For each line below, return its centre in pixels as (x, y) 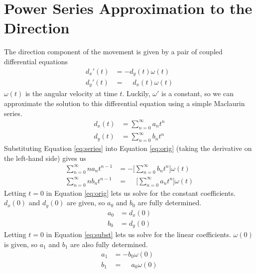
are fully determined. (170, 203)
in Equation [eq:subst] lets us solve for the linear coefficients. (138, 234)
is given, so (21, 244)
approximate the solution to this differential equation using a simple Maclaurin (125, 103)
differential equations (36, 61)
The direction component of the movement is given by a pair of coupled (113, 52)
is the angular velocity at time (71, 93)
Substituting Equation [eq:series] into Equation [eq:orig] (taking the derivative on (128, 148)
